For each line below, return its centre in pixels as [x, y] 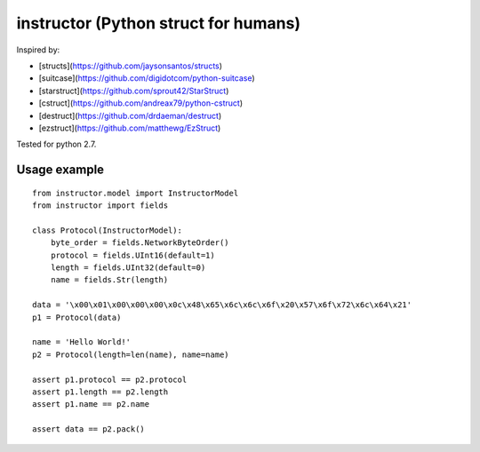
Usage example [60, 170]
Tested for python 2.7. [56, 144]
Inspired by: [38, 50]
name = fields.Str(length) [109, 280]
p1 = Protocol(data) [77, 317]
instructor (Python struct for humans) [159, 23]
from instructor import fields [100, 206]
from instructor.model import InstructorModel [136, 193]
